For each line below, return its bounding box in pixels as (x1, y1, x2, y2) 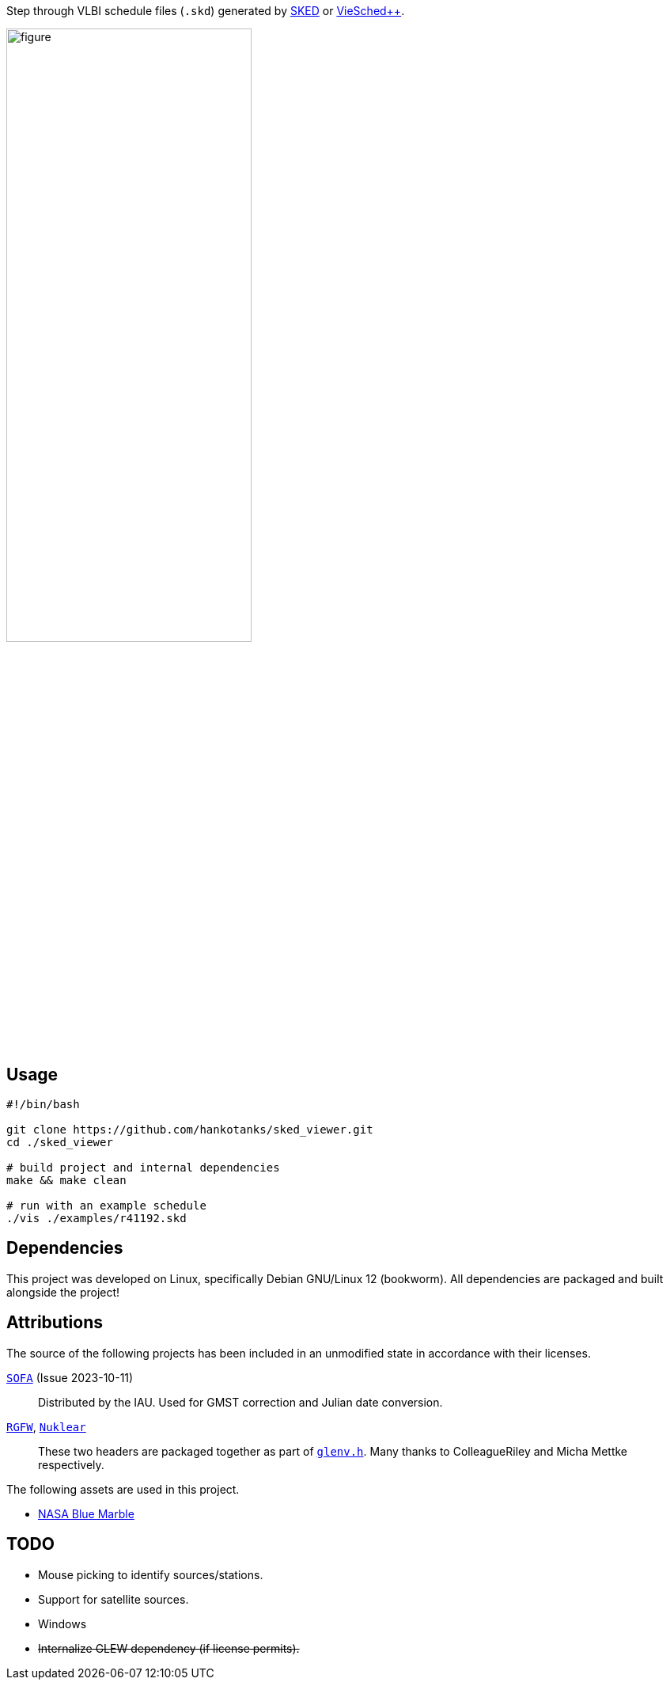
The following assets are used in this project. (6, 1482, 240, 1496)
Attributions (6, 1312, 104, 1333)
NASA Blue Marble (38, 1506, 134, 1521)
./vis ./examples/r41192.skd (6, 1212, 187, 1225)
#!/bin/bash (6, 1098, 80, 1111)
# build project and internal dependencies (6, 1161, 280, 1175)
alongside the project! (6, 1285, 120, 1299)
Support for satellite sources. (38, 1592, 189, 1606)
